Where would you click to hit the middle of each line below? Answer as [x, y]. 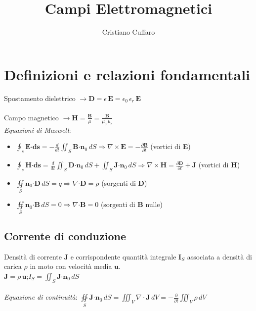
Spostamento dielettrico [40, 98]
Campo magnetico [31, 117]
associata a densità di [219, 256]
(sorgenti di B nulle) [132, 204]
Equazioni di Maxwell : [38, 130]
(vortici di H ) [219, 165]
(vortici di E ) [171, 146]
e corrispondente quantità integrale [123, 256]
